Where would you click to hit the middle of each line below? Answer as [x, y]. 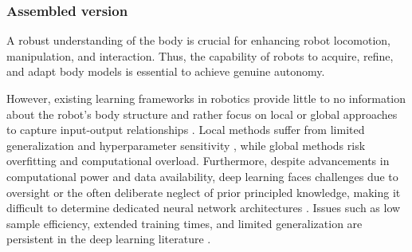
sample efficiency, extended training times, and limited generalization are [184, 223]
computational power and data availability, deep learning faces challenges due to [202, 176]
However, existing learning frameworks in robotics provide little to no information [206, 98]
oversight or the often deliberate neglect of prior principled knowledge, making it [204, 192]
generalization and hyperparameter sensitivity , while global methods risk [186, 145]
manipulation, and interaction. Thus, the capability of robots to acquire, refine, [200, 55]
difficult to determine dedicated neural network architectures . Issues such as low [204, 208]
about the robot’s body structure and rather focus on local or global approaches [202, 114]
